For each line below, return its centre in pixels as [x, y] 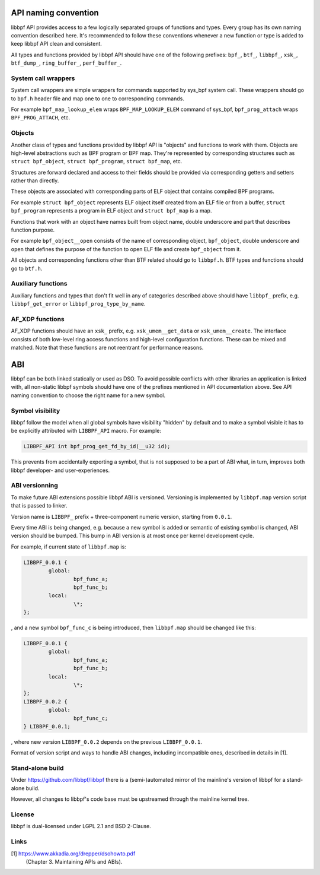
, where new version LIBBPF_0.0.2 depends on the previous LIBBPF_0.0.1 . [107, 741]
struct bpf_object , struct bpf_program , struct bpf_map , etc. [97, 161]
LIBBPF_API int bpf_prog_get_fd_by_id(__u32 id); [97, 446]
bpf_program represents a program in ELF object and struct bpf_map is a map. [111, 211]
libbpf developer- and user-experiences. [60, 470]
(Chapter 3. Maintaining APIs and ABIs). [74, 861]
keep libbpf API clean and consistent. [56, 44]
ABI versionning [35, 486]
